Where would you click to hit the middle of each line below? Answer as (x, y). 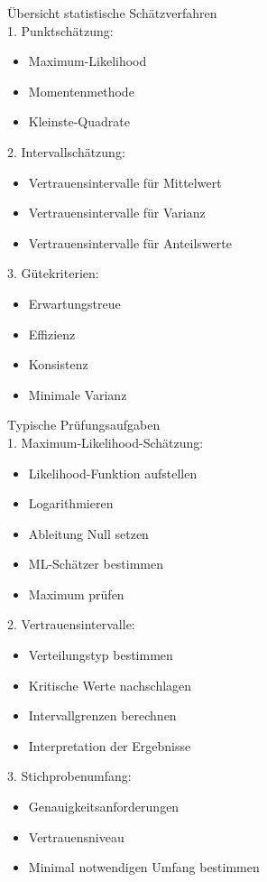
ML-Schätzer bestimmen (96, 564)
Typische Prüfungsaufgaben (84, 425)
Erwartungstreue (74, 303)
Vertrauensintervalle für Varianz (117, 213)
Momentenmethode (81, 91)
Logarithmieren (71, 503)
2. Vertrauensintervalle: (71, 624)
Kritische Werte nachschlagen (110, 685)
